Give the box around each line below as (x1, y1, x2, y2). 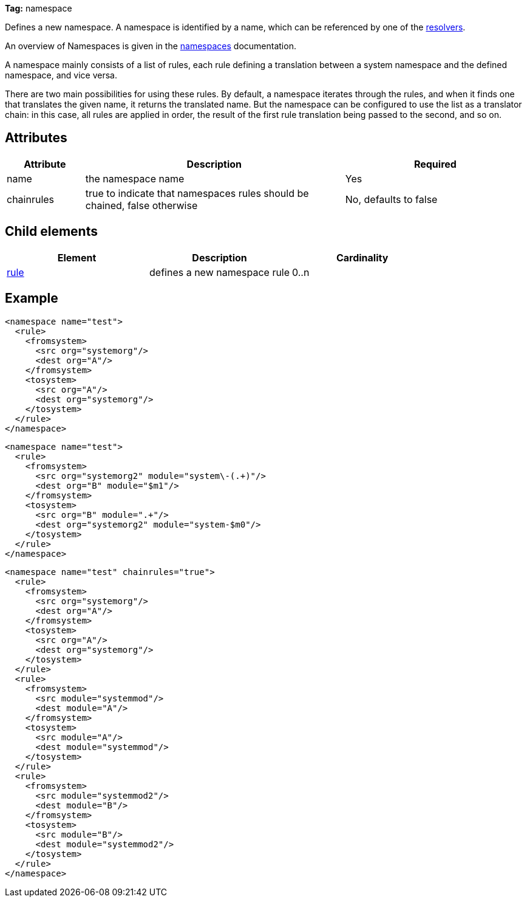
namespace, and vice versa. (5, 70, 117, 80)
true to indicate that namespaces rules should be (85, 187, 309, 199)
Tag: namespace (5, 3, 72, 13)
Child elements (5, 224, 98, 239)
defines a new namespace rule (149, 266, 290, 278)
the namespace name (85, 172, 185, 185)
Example (5, 291, 58, 306)
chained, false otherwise (85, 199, 198, 212)
